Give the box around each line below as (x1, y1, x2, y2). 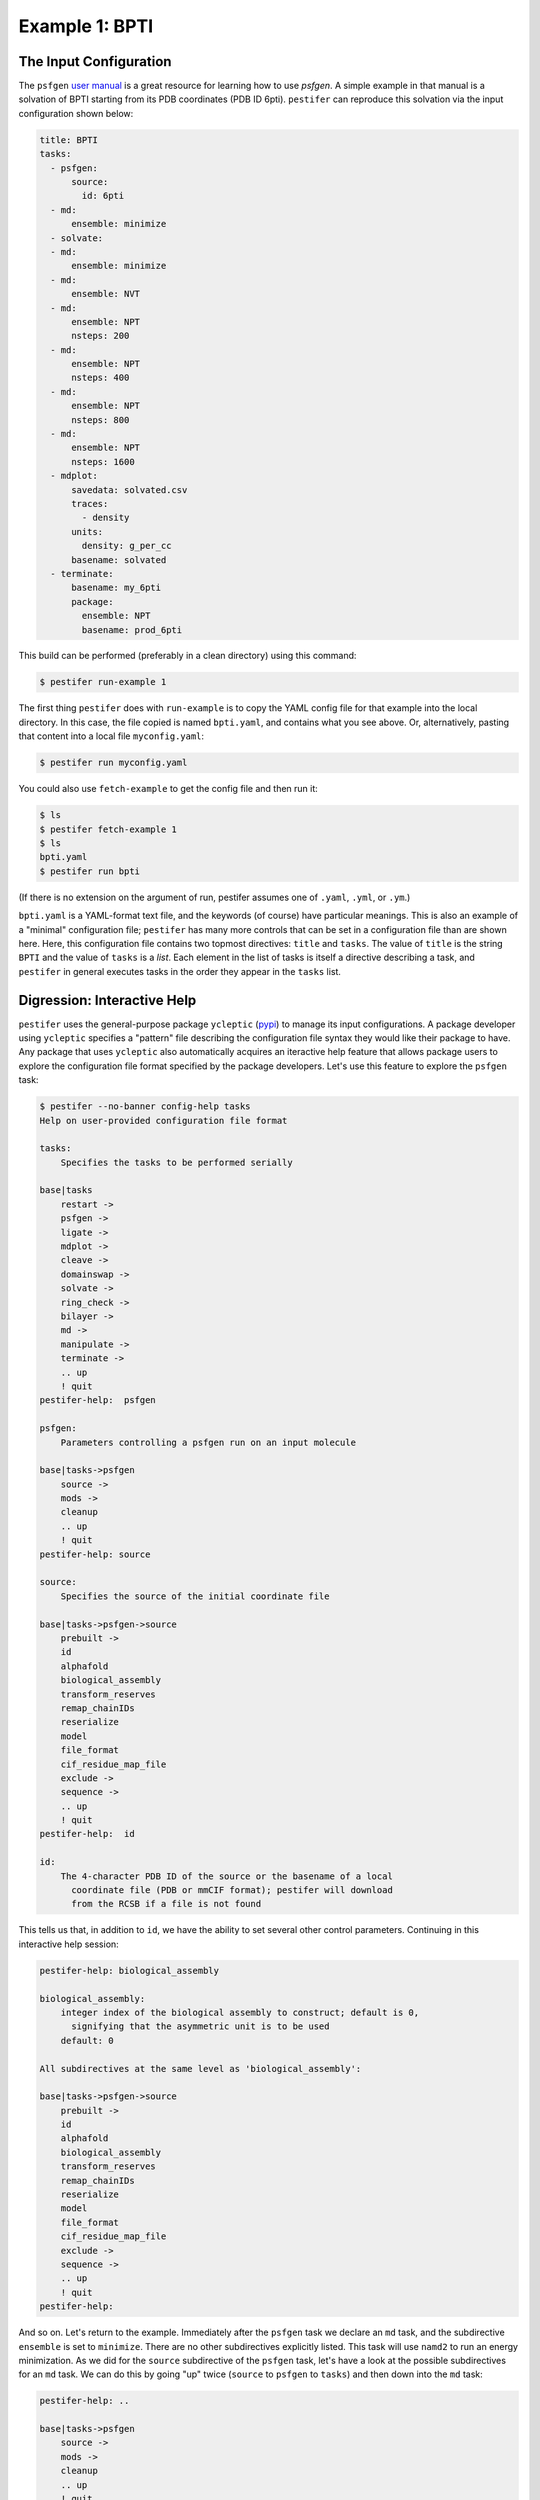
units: (71, 526, 104, 537)
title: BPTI (39, 134, 99, 145)
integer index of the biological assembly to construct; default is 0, (60, 2006, 420, 2018)
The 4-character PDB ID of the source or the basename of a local (60, 1870, 394, 1882)
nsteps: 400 (71, 372, 130, 384)
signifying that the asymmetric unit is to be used (71, 2021, 330, 2032)
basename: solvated (71, 554, 167, 565)
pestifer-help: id (39, 1828, 135, 1840)
